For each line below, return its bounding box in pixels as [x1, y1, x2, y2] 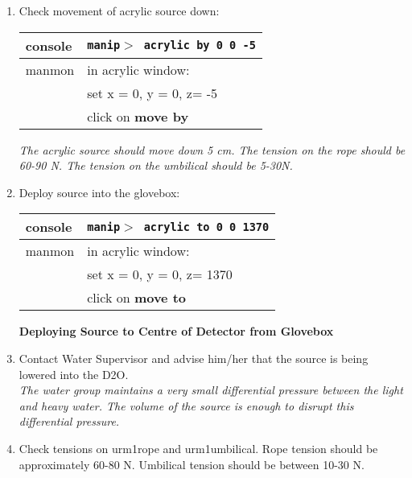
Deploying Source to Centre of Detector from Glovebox [19, 323, 334, 340]
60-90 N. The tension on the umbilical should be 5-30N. [19, 157, 293, 174]
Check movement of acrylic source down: [19, 2, 220, 19]
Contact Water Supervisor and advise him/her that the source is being [19, 349, 369, 366]
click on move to [87, 288, 187, 307]
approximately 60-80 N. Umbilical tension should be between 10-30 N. [19, 455, 365, 472]
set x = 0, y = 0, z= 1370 [87, 265, 233, 284]
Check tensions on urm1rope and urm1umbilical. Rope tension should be [19, 439, 378, 456]
